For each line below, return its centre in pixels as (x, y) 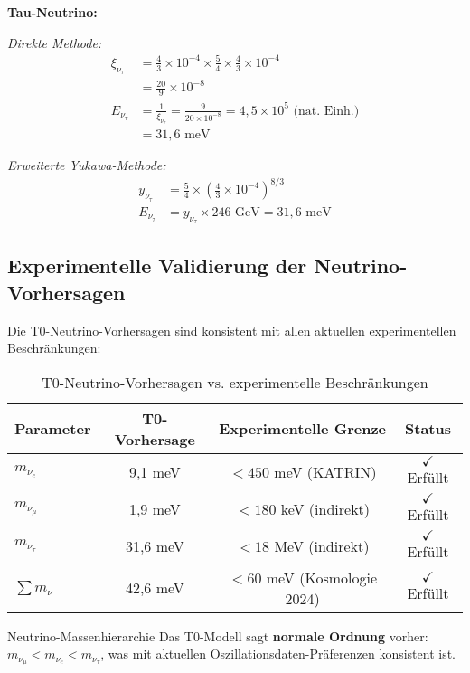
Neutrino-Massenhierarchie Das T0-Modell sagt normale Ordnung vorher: (218, 635)
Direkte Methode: (55, 42)
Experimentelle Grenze (302, 429)
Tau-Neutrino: (52, 12)
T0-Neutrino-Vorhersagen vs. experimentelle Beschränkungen (235, 382)
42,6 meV (155, 588)
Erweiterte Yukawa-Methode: (87, 165)
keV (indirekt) (325, 508)
